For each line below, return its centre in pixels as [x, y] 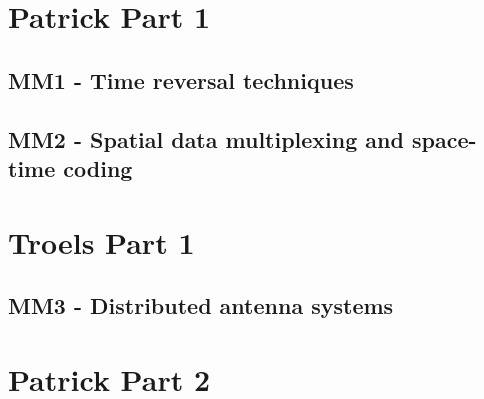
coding [98, 167]
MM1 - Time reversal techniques [181, 79]
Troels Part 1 [101, 241]
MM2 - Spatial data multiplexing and [206, 138]
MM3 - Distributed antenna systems [201, 305]
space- [444, 138]
